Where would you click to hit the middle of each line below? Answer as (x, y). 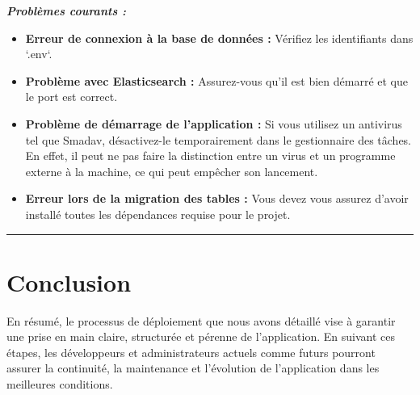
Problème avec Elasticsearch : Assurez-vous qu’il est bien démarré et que (216, 80)
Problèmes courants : (66, 11)
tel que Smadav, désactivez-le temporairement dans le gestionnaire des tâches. (218, 139)
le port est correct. (71, 97)
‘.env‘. (39, 54)
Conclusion (69, 282)
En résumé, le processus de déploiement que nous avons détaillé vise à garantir (201, 320)
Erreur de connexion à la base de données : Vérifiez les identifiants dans (219, 38)
